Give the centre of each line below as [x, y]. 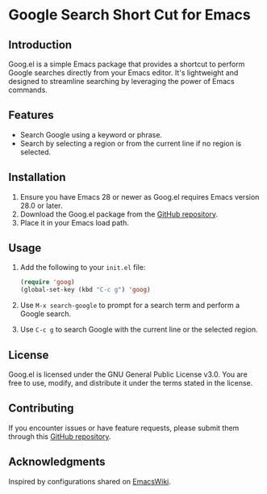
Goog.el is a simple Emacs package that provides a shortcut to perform [127, 64]
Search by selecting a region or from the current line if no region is [131, 143]
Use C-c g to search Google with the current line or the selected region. [139, 330]
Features [31, 115]
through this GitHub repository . [60, 436]
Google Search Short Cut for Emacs [130, 15]
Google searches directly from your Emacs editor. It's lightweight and [123, 73]
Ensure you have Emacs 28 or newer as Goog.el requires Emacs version [140, 196]
